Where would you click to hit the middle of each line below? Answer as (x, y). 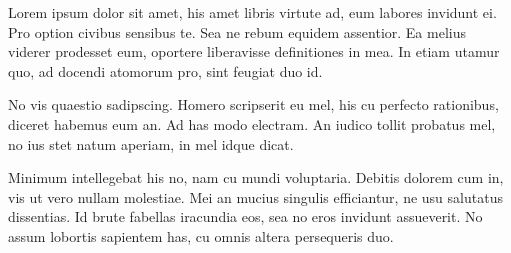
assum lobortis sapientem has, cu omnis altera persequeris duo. (201, 235)
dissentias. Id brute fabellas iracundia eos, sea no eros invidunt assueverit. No (245, 216)
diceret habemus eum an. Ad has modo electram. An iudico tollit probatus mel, (252, 123)
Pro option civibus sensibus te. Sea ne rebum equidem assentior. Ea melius (237, 31)
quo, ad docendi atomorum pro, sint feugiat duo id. (165, 70)
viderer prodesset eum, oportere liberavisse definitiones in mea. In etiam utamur (254, 51)
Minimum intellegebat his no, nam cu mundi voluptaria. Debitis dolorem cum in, (256, 177)
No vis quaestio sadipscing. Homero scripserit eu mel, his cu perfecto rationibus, (253, 104)
